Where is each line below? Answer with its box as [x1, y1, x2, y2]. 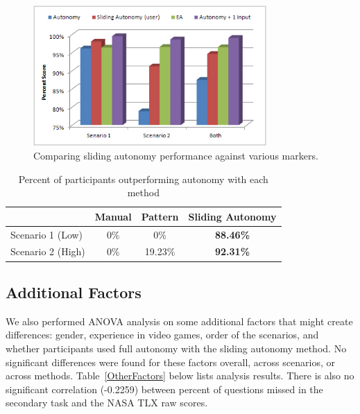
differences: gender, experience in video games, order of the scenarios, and [6, 327, 319, 342]
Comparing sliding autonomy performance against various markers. [33, 148, 318, 163]
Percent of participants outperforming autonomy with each [18, 171, 268, 186]
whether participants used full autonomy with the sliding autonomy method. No [6, 340, 347, 355]
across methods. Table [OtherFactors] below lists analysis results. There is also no [6, 368, 354, 383]
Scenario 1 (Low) [10, 227, 83, 241]
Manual [94, 209, 132, 223]
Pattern [141, 209, 179, 223]
